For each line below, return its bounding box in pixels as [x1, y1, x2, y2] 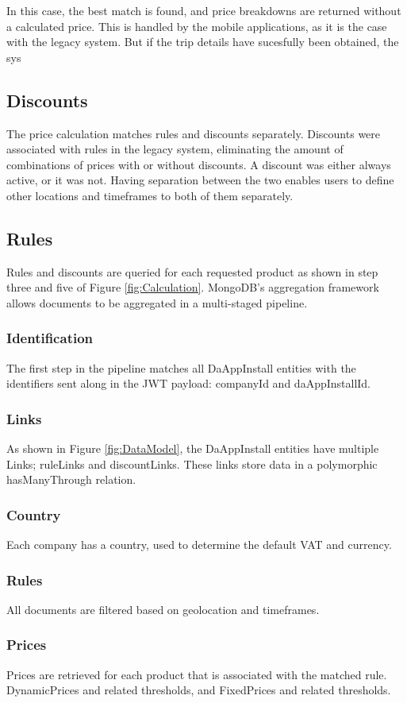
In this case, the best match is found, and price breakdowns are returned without [6, 2, 401, 18]
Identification [6, 328, 94, 348]
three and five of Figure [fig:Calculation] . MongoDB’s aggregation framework [6, 279, 379, 295]
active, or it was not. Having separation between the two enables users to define [6, 172, 394, 188]
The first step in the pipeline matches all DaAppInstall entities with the [6, 359, 356, 376]
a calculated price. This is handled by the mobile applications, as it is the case [6, 17, 387, 34]
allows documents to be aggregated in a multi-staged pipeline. [6, 294, 308, 311]
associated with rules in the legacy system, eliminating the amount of [6, 141, 344, 157]
